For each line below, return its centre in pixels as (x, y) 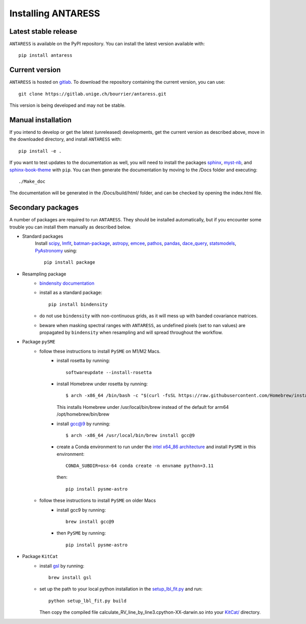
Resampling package (44, 274)
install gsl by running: (62, 566)
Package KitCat (40, 557)
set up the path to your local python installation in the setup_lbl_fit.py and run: (121, 589)
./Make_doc (32, 181)
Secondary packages (44, 208)
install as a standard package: (71, 293)
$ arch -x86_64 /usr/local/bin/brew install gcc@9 (130, 435)
